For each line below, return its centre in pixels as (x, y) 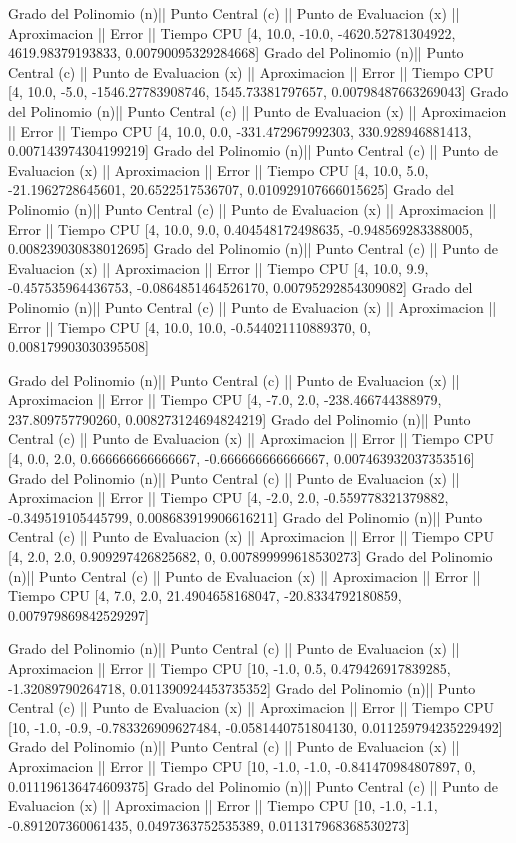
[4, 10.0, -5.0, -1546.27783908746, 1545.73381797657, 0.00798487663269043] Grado (258, 91)
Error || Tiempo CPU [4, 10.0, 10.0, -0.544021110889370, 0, (189, 326)
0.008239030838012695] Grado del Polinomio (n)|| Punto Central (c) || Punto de (253, 248)
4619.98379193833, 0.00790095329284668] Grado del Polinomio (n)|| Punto (236, 52)
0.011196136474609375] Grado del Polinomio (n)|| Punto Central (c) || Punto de (253, 785)
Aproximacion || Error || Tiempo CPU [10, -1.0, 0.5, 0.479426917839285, (229, 668)
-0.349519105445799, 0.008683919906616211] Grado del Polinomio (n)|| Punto (245, 516)
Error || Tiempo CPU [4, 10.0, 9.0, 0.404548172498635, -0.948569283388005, (240, 228)
